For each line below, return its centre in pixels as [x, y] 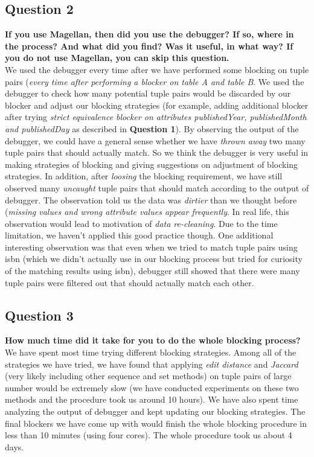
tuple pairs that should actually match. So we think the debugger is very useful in [157, 152]
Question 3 [39, 315]
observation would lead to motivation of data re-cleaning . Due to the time [141, 223]
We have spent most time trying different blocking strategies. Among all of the [151, 352]
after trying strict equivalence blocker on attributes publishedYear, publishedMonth [156, 117]
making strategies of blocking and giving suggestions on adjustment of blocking [152, 164]
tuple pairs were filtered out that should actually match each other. [130, 282]
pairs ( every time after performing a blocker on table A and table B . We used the [155, 81]
